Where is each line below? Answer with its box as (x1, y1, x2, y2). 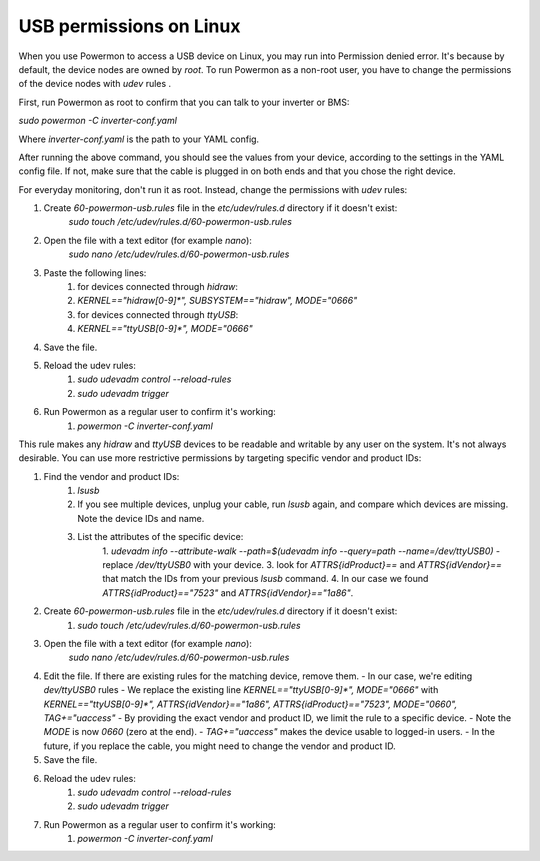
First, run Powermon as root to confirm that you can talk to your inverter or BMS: (18, 96, 350, 108)
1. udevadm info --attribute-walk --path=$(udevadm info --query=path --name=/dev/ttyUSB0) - (102, 545, 500, 557)
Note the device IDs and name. (77, 512, 205, 524)
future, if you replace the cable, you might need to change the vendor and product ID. (43, 740, 397, 752)
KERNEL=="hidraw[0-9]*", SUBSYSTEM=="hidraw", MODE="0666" (77, 295, 358, 307)
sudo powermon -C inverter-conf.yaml (18, 115, 177, 127)
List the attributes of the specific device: (77, 531, 244, 543)
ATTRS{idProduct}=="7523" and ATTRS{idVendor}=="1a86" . (102, 586, 354, 599)
